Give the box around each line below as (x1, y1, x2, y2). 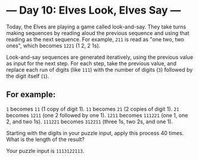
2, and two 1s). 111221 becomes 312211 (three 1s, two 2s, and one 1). (6, 118, 173, 125)
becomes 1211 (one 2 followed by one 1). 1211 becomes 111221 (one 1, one (6, 111, 188, 119)
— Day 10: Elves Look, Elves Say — (6, 4, 181, 17)
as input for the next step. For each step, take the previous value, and (6, 60, 177, 67)
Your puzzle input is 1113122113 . (6, 147, 85, 154)
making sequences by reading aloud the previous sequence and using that (6, 29, 189, 36)
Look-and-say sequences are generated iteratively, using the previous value (6, 53, 194, 60)
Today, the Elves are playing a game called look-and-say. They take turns (6, 23, 186, 30)
